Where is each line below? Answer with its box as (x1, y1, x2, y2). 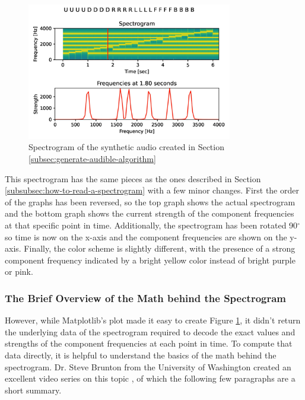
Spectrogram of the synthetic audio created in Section (28, 141, 224, 153)
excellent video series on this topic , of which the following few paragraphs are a (5, 372, 296, 385)
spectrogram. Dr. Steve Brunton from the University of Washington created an (5, 360, 291, 373)
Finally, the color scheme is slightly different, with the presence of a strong (24, 242, 296, 255)
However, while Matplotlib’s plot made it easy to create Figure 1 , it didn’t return (5, 314, 301, 326)
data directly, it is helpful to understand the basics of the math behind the (5, 349, 277, 361)
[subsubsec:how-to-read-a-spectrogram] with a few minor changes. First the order (5, 184, 299, 196)
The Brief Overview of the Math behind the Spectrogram (5, 290, 287, 305)
